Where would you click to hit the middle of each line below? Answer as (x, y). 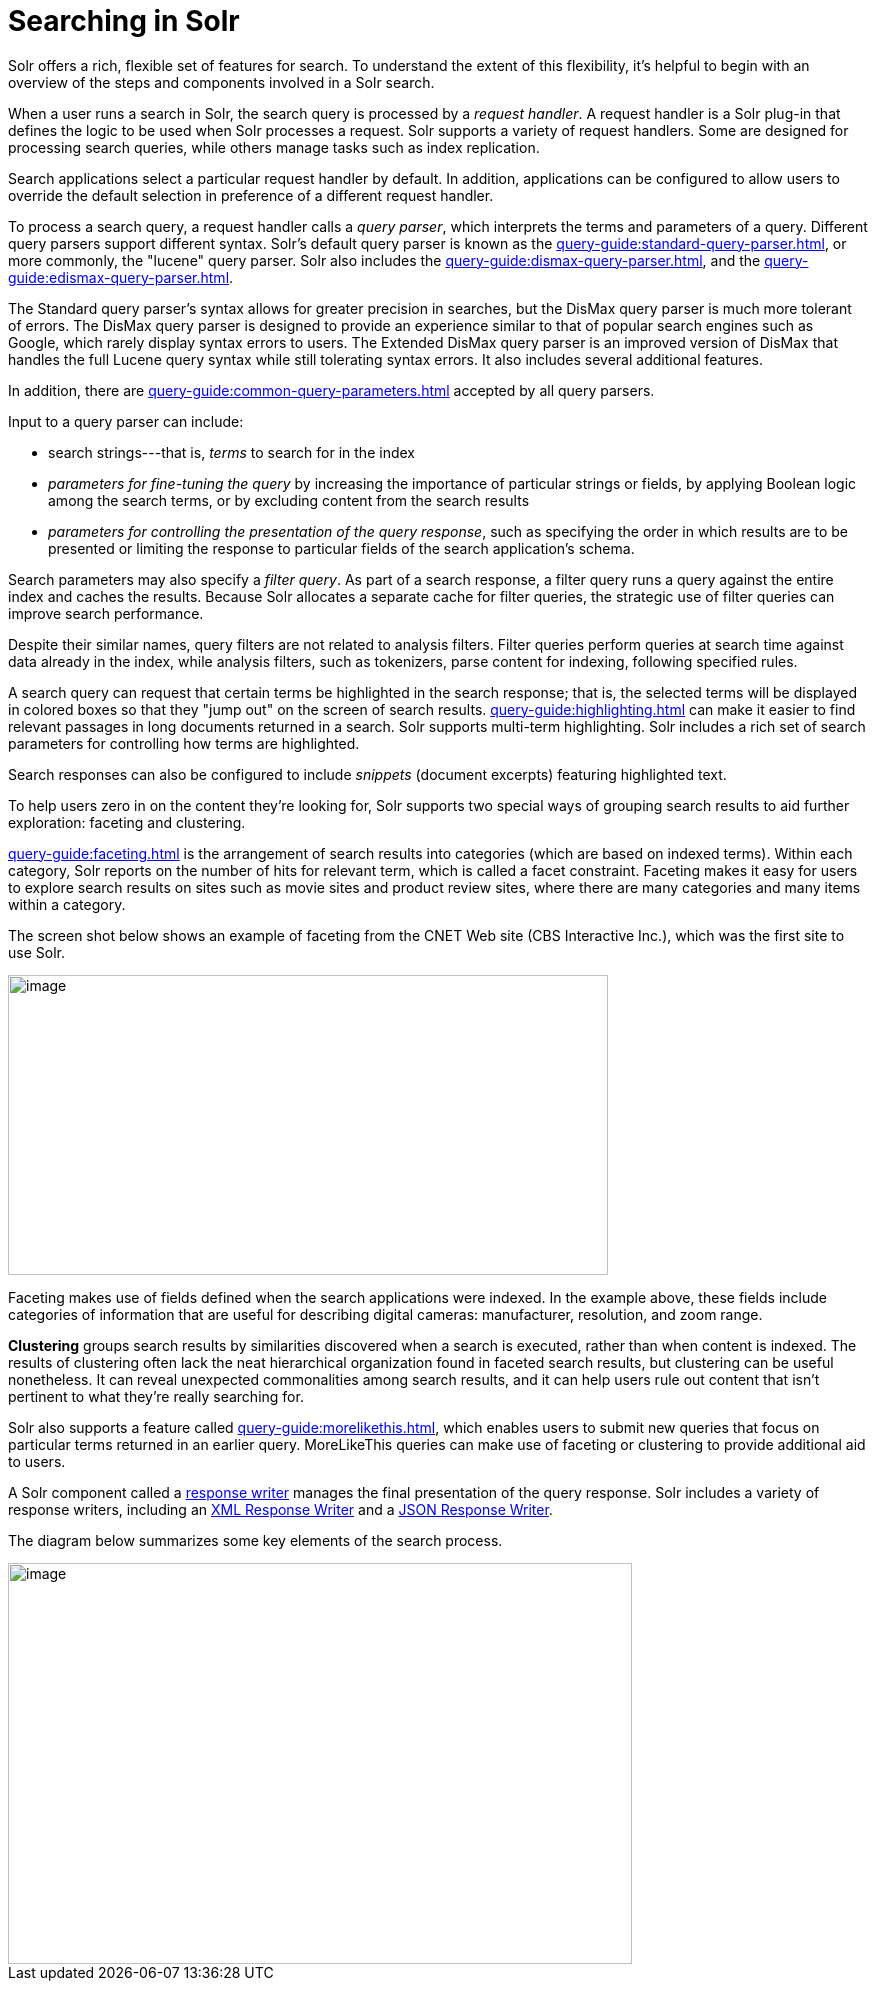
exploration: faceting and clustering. (127, 822)
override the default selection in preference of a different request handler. (251, 195)
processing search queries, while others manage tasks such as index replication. (274, 147)
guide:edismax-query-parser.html (119, 277)
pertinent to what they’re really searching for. (156, 1396)
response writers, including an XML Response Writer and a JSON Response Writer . (280, 1509)
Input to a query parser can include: (126, 421)
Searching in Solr (124, 21)
